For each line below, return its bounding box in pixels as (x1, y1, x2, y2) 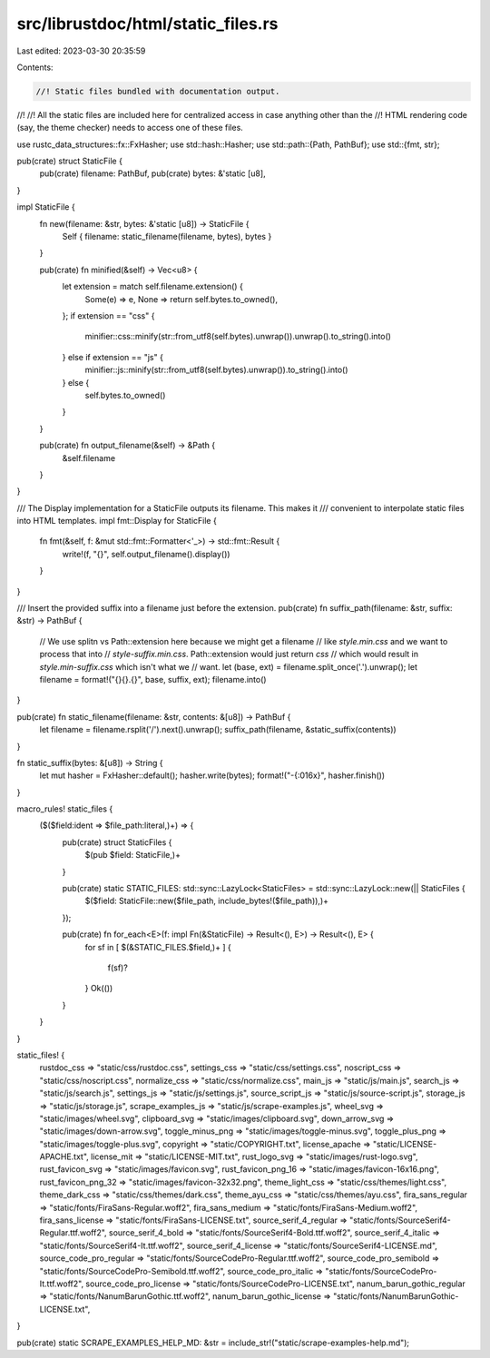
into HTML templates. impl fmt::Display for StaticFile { (16, 516, 217, 526)
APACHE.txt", (39, 1151, 90, 1162)
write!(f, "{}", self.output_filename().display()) (62, 548, 230, 559)
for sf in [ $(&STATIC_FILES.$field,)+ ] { (84, 941, 231, 952)
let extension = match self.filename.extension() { (62, 281, 244, 292)
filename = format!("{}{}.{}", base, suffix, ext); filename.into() (39, 674, 267, 684)
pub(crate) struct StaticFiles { (62, 836, 172, 848)
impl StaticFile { (16, 202, 76, 212)
